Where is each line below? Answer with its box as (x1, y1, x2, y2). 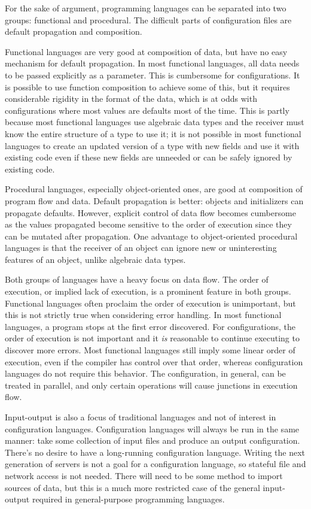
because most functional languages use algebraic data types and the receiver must (5, 116, 304, 128)
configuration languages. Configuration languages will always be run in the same (5, 422, 300, 435)
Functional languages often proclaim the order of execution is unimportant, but (5, 296, 296, 309)
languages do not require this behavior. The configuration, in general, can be (5, 367, 286, 380)
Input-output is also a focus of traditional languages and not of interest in (5, 411, 276, 423)
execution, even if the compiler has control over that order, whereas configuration (5, 355, 303, 368)
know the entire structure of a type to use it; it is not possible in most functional (5, 127, 301, 140)
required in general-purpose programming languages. (32, 493, 225, 505)
